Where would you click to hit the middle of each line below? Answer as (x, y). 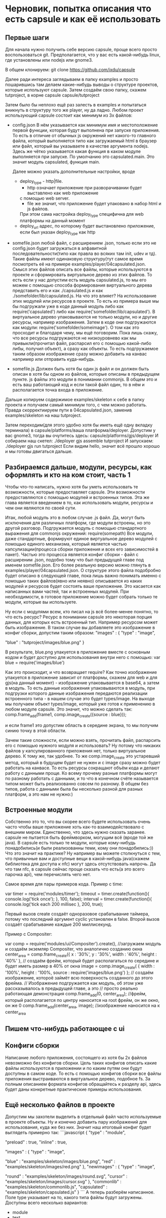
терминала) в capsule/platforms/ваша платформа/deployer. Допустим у (81, 430)
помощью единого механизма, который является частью (66, 544)
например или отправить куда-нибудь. (54, 359)
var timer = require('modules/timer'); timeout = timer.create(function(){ (77, 894)
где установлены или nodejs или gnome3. (49, 60)
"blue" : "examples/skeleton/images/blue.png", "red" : (60, 1161)
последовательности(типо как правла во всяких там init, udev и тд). (84, 253)
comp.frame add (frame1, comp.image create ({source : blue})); (66, 715)
